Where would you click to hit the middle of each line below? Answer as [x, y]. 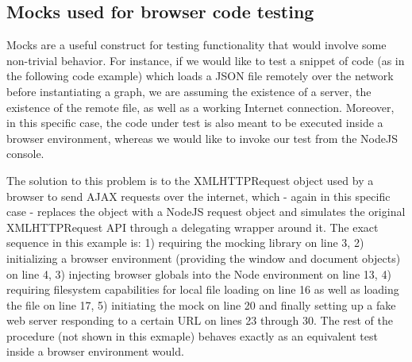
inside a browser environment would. [95, 351]
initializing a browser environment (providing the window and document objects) [204, 258]
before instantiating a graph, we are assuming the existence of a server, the [189, 91]
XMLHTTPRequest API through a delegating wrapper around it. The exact [193, 227]
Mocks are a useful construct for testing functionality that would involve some [196, 45]
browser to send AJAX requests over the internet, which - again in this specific [198, 196]
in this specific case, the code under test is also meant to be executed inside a [195, 123]
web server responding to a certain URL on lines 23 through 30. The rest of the [200, 320]
